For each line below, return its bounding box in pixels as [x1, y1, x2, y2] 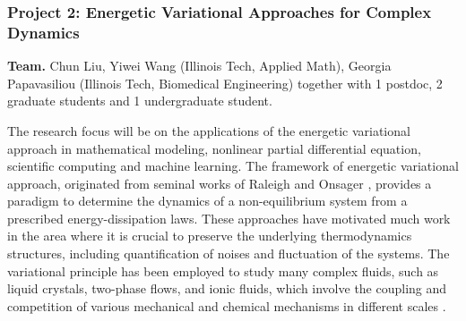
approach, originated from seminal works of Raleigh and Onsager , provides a [7, 173, 432, 192]
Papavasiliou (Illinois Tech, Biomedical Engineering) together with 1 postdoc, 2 [7, 73, 443, 92]
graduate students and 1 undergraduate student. [7, 91, 272, 110]
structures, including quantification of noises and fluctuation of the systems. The [7, 244, 450, 263]
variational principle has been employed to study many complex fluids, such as [7, 261, 439, 280]
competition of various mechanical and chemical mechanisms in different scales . [7, 296, 446, 315]
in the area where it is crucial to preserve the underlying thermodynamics [7, 226, 412, 245]
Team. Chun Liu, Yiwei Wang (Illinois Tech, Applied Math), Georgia [7, 56, 392, 75]
